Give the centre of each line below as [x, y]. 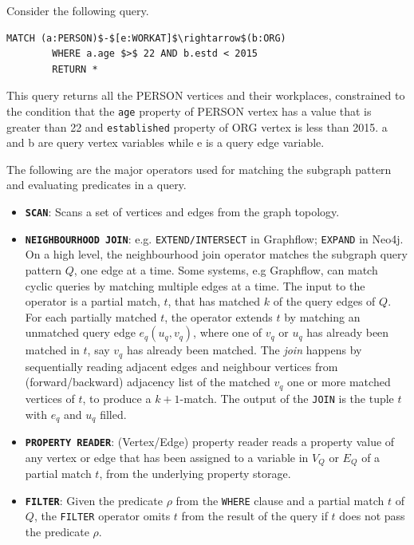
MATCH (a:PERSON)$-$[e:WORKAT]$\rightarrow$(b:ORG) [146, 38]
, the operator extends [219, 316]
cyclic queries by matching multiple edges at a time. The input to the [195, 285]
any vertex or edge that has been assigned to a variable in [167, 457]
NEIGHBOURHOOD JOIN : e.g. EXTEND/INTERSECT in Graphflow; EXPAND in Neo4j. [214, 238]
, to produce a [117, 398]
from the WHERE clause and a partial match [280, 500]
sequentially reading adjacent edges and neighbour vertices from [181, 366]
